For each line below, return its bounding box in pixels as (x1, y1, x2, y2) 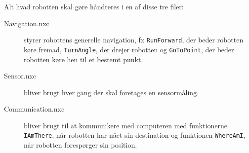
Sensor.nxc (4, 71, 37, 81)
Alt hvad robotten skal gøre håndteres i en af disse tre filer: (4, 1, 184, 11)
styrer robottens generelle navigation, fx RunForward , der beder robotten (24, 35, 244, 45)
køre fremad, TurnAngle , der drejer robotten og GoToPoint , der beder (24, 44, 234, 54)
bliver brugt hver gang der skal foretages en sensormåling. (24, 87, 199, 97)
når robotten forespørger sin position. (24, 140, 137, 150)
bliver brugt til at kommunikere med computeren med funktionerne (24, 120, 228, 130)
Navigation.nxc (4, 18, 49, 28)
